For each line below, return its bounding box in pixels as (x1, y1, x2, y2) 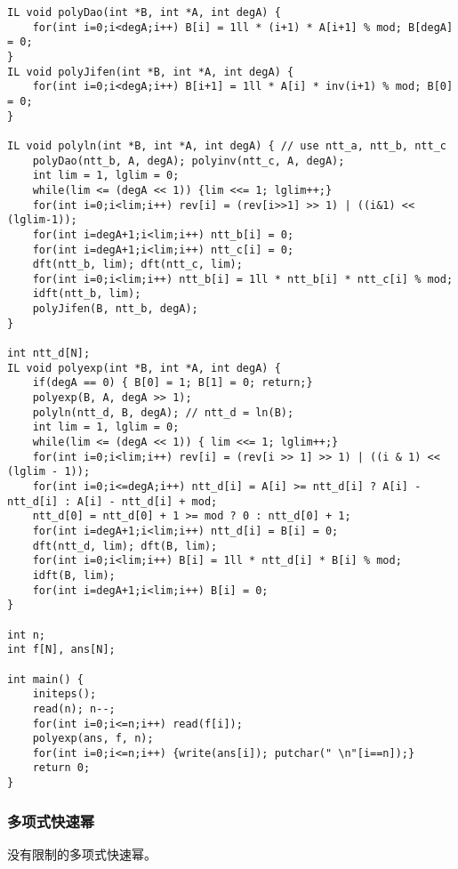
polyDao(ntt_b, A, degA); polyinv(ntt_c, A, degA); (32, 154, 345, 167)
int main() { (7, 672, 84, 686)
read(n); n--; (32, 702, 116, 715)
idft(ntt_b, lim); (32, 287, 141, 301)
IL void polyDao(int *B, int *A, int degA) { (7, 6, 281, 19)
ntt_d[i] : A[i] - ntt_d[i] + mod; (7, 495, 218, 508)
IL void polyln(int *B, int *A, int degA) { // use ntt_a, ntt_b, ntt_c (7, 139, 446, 152)
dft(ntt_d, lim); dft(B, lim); (32, 539, 218, 552)
